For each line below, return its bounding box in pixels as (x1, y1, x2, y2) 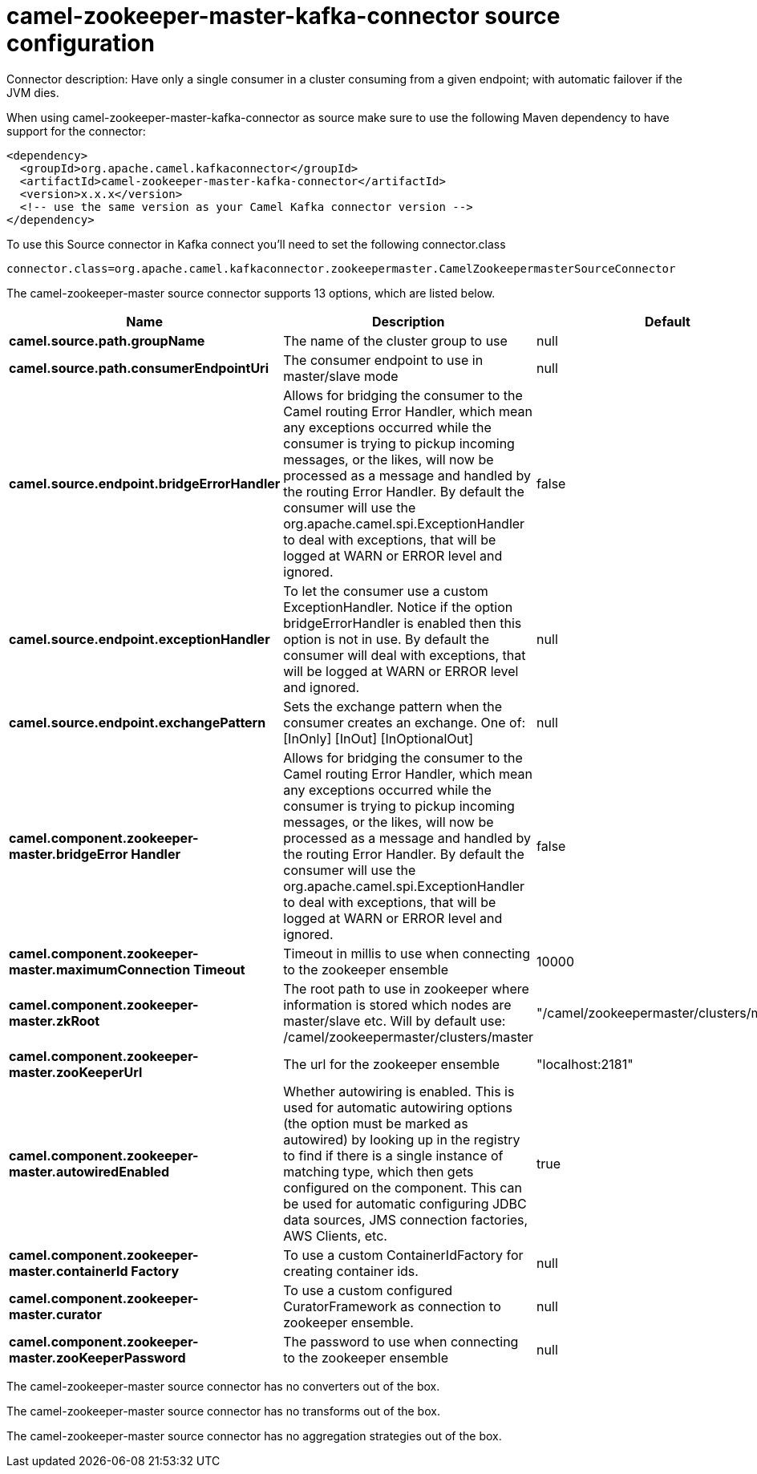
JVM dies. (6, 85, 59, 99)
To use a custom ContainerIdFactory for (283, 1246, 524, 1263)
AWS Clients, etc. (283, 1227, 387, 1244)
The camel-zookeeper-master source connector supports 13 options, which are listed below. (6, 285, 496, 300)
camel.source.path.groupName (9, 332, 205, 349)
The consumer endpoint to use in (283, 351, 484, 368)
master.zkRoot (9, 1012, 100, 1029)
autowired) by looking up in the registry (283, 1131, 520, 1148)
